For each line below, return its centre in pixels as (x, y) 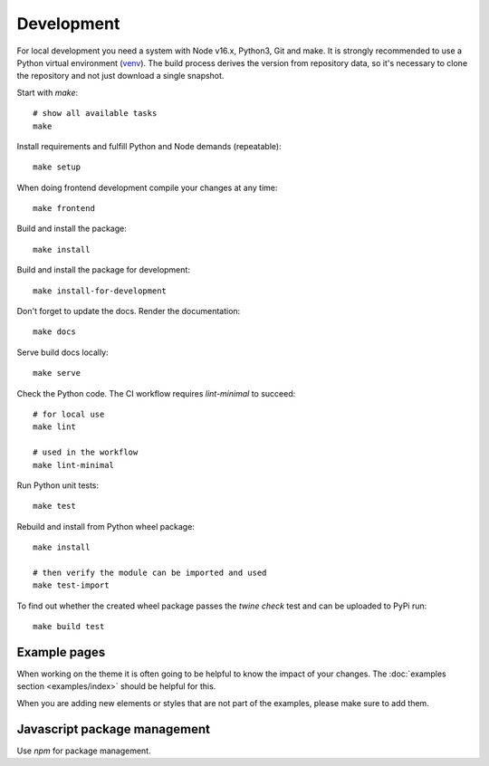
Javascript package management (113, 729)
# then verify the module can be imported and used (150, 572)
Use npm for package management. (84, 751)
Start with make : (48, 92)
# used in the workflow (86, 452)
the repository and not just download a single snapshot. (120, 76)
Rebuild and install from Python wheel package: (105, 526)
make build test (69, 627)
